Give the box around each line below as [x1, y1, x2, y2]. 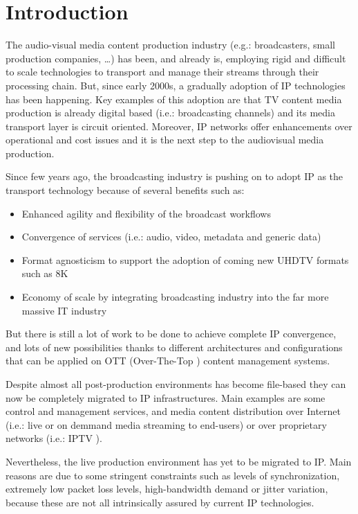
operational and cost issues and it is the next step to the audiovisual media [6, 132, 324, 147]
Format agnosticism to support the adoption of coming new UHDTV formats [21, 252, 349, 267]
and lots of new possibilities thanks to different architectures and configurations [6, 339, 343, 354]
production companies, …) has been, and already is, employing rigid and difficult [6, 51, 346, 65]
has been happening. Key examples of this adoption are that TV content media [6, 91, 342, 106]
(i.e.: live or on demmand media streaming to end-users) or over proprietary [6, 417, 327, 432]
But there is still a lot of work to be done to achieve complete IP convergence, [6, 326, 337, 341]
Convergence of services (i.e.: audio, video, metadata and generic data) [21, 229, 321, 244]
